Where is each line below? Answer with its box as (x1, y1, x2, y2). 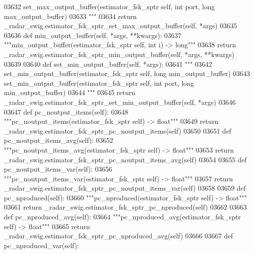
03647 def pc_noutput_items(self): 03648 (4, 106, 128, 117)
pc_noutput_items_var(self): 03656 (4, 164, 112, 174)
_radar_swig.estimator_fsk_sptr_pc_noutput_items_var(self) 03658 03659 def (4, 183, 246, 193)
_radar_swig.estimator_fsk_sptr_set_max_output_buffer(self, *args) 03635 (4, 20, 237, 31)
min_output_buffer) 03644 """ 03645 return (4, 87, 136, 98)
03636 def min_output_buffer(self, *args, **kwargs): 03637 (4, 30, 182, 40)
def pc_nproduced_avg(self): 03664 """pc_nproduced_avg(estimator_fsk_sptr (4, 212, 241, 222)
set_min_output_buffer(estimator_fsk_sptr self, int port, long (4, 78, 194, 88)
